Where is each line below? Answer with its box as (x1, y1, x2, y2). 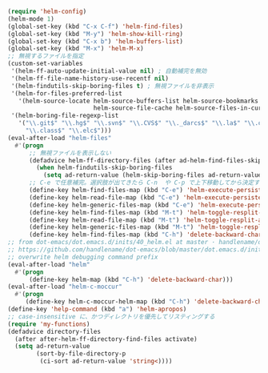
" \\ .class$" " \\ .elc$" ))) (25, 126, 112, 134)
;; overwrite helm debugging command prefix (7, 253, 158, 261)
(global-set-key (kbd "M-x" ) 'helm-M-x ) (7, 45, 145, 53)
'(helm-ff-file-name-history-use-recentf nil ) (10, 74, 170, 82)
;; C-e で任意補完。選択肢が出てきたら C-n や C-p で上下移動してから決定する (28, 178, 266, 187)
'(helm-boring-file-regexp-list (10, 112, 119, 120)
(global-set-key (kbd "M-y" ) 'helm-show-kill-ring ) (7, 30, 183, 38)
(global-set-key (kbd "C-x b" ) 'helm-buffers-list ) (7, 37, 183, 46)
